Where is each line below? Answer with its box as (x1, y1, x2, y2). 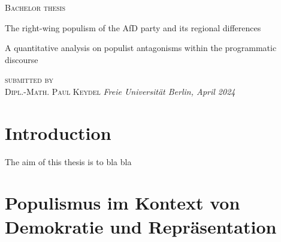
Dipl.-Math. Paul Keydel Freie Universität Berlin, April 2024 (5, 85, 235, 97)
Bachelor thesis (5, 1, 65, 13)
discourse (5, 53, 38, 65)
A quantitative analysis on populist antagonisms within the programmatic (5, 41, 277, 54)
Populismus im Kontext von (5, 190, 240, 215)
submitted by (5, 73, 54, 86)
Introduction (5, 120, 111, 145)
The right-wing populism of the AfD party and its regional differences (5, 21, 261, 34)
